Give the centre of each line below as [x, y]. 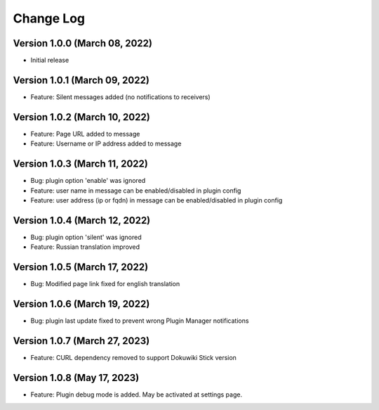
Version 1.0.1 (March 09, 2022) [81, 80]
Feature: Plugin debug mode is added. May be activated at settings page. [136, 395]
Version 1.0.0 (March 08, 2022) [82, 43]
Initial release [50, 60]
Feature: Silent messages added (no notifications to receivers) [120, 97]
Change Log [49, 18]
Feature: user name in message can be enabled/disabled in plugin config [136, 191]
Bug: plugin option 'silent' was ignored [86, 237]
